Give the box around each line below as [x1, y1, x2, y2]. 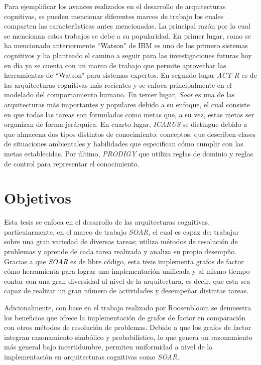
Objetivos [4, 188, 71, 208]
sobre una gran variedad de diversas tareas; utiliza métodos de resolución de [4, 236, 238, 247]
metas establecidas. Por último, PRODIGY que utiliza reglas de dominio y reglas [4, 148, 253, 158]
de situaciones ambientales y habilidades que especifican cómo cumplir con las [4, 138, 243, 149]
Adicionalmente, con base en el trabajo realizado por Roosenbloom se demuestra [4, 302, 251, 312]
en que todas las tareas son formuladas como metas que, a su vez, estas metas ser [4, 109, 254, 119]
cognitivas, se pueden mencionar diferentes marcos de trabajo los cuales [4, 11, 224, 21]
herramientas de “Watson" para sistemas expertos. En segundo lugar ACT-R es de [4, 70, 257, 80]
